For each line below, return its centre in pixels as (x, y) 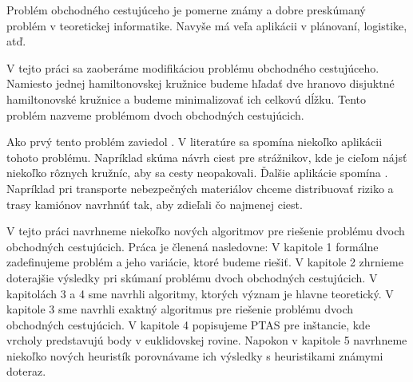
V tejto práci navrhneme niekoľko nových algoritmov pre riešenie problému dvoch (206, 231)
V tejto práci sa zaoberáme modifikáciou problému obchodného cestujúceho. (193, 67)
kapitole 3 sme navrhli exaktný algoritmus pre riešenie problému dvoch (180, 309)
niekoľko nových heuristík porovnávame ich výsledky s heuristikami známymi (195, 355)
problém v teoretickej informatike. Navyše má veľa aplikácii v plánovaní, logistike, (207, 25)
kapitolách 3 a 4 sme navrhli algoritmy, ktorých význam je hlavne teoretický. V (200, 293)
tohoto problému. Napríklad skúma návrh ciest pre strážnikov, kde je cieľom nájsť (207, 157)
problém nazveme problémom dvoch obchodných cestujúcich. (155, 114)
